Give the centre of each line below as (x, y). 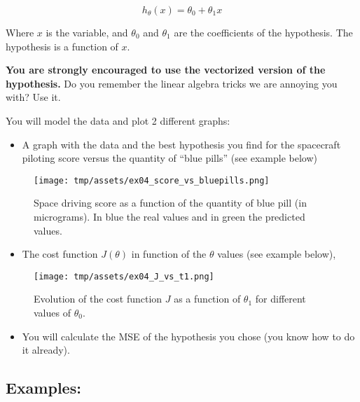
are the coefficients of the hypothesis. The (263, 32)
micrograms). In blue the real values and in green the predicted (169, 216)
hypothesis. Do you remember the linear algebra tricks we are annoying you (172, 83)
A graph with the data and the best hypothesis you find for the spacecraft (181, 144)
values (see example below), (277, 254)
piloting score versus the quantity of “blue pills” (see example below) (170, 158)
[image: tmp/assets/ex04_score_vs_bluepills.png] (152, 180)
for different (281, 299)
